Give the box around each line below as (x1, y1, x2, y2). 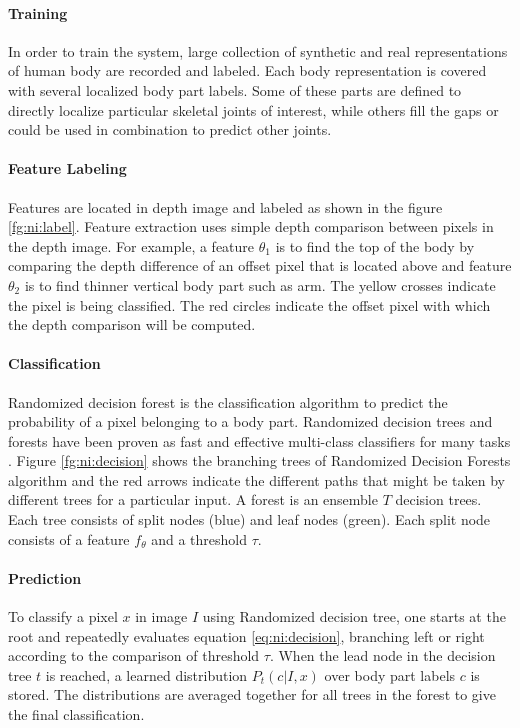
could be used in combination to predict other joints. (8, 119, 332, 140)
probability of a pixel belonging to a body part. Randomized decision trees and (8, 411, 493, 432)
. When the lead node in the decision (269, 645, 496, 666)
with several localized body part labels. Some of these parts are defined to (8, 79, 462, 100)
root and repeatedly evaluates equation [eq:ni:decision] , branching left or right (8, 625, 485, 646)
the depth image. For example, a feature (8, 235, 255, 256)
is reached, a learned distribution (45, 664, 248, 685)
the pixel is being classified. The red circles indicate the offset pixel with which (8, 294, 491, 315)
